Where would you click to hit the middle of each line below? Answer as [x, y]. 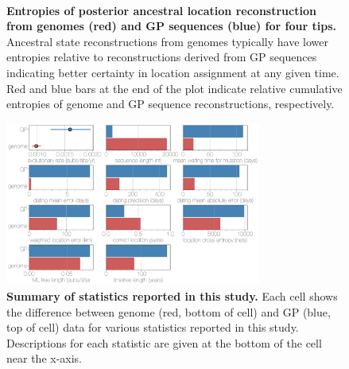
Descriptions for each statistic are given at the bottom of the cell [164, 342]
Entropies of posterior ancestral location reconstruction [161, 10]
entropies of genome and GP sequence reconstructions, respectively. [171, 104]
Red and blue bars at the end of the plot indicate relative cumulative [174, 88]
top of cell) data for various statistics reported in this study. [153, 327]
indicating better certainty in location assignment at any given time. [173, 72]
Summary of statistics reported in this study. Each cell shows [172, 296]
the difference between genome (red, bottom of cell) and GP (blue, [169, 311]
